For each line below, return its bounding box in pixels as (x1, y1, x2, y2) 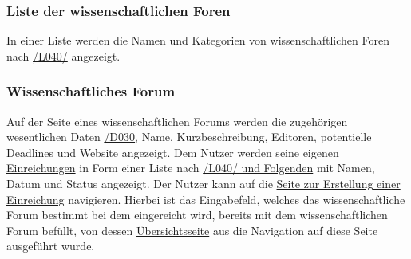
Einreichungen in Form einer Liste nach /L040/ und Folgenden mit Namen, (6, 159, 375, 176)
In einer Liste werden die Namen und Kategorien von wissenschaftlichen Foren (6, 32, 389, 49)
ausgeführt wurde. (6, 237, 95, 254)
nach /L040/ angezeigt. (6, 47, 121, 64)
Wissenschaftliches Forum (6, 81, 176, 101)
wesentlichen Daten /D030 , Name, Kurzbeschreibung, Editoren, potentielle (6, 128, 372, 145)
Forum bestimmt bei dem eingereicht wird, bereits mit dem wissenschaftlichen (6, 206, 388, 223)
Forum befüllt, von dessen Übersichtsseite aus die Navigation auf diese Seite (6, 222, 378, 238)
